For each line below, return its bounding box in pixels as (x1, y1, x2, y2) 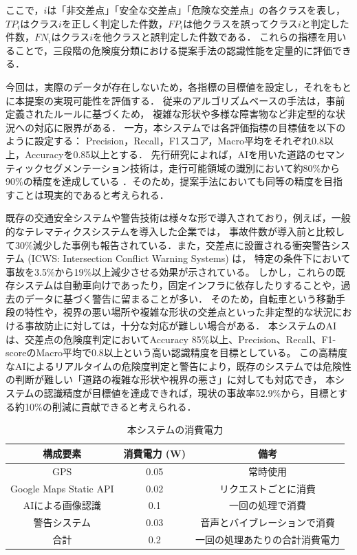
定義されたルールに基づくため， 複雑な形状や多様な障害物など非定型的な (6, 107, 336, 121)
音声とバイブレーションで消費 (200, 515, 335, 530)
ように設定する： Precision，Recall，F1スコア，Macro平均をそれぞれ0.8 (6, 133, 324, 148)
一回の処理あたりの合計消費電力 (195, 532, 340, 547)
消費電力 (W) (123, 446, 186, 460)
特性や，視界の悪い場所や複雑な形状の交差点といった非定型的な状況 (24, 305, 333, 319)
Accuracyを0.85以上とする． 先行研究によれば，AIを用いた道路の (24, 146, 316, 161)
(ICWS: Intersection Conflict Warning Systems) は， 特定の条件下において (28, 251, 351, 265)
